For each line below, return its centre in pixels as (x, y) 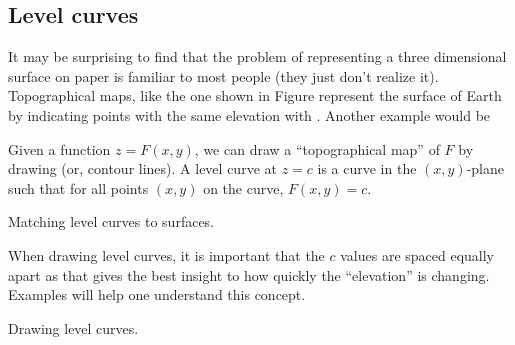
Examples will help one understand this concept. (157, 294)
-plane (485, 168)
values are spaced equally (417, 254)
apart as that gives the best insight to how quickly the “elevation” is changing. (249, 274)
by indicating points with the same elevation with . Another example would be (249, 114)
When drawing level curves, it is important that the (166, 254)
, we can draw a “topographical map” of (317, 148)
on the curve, (243, 187)
